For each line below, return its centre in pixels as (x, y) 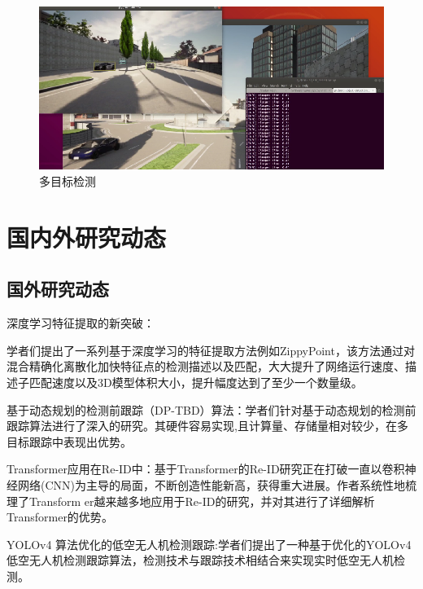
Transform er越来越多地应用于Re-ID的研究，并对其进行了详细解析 (202, 501)
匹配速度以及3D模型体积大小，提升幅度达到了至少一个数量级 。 (196, 382)
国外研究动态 (58, 289)
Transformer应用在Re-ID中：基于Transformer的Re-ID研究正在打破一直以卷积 (206, 469)
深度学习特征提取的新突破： (81, 323)
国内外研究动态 (87, 237)
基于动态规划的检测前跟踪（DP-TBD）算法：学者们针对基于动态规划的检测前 (211, 409)
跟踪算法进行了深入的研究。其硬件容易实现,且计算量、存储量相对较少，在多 (207, 426)
